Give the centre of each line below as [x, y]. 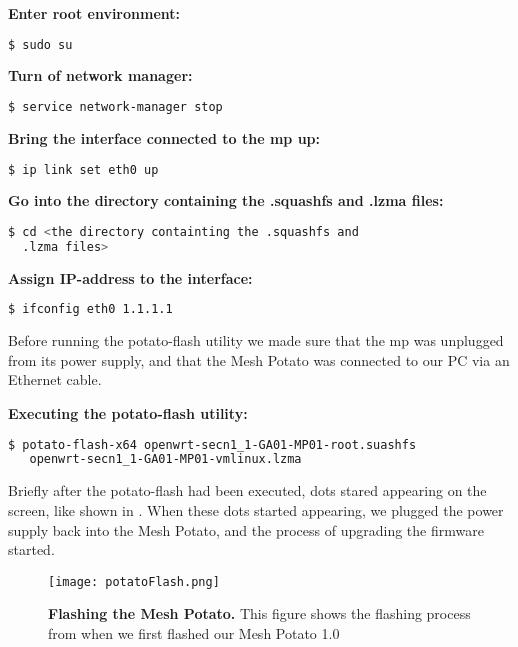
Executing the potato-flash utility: [128, 413]
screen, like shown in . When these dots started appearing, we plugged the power [256, 509]
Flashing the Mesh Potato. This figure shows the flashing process [259, 613]
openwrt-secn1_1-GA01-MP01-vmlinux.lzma [165, 459]
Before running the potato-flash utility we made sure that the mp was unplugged [256, 340]
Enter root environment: [94, 13]
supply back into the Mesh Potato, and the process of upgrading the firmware [246, 529]
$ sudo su [40, 44]
